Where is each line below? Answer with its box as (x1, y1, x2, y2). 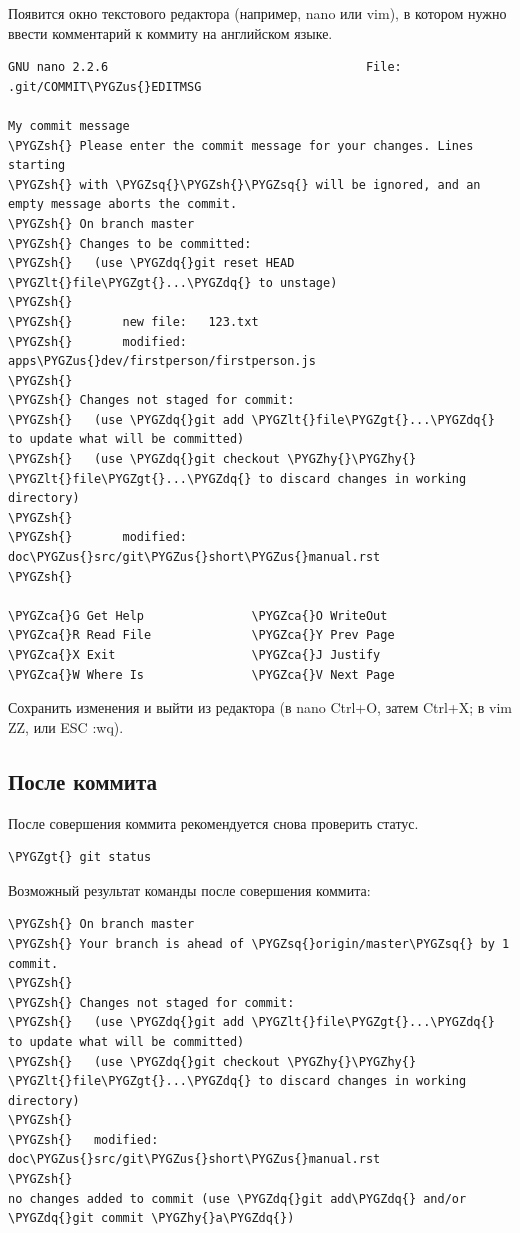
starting (8, 158, 66, 173)
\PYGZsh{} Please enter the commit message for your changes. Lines (8, 138, 474, 153)
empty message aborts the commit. (8, 197, 238, 212)
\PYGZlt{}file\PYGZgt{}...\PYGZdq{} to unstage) (8, 275, 338, 290)
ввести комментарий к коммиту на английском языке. (8, 22, 333, 43)
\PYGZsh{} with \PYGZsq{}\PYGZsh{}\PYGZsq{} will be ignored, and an (8, 177, 481, 192)
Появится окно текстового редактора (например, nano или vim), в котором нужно (8, 3, 507, 23)
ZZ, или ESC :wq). (8, 716, 124, 737)
